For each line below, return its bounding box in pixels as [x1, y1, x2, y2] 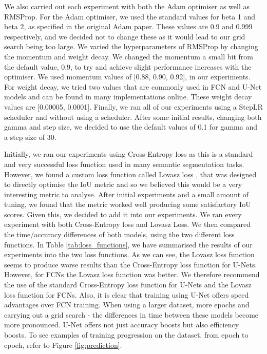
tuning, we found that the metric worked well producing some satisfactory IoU [4, 199, 251, 210]
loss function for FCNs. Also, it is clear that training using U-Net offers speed [4, 289, 249, 300]
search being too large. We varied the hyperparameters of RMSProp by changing [4, 41, 258, 52]
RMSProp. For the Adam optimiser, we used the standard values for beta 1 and [4, 11, 256, 22]
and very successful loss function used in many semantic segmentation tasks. [4, 158, 244, 169]
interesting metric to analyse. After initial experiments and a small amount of [4, 189, 249, 199]
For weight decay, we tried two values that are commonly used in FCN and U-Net [4, 81, 262, 92]
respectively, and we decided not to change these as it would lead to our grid [4, 31, 245, 41]
